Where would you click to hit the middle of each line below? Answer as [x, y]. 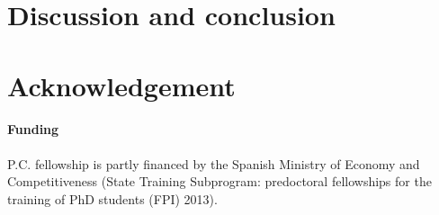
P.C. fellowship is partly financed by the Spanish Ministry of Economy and [214, 163]
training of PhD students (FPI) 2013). [112, 198]
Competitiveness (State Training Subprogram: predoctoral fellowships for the [219, 181]
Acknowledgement [121, 85]
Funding [33, 129]
